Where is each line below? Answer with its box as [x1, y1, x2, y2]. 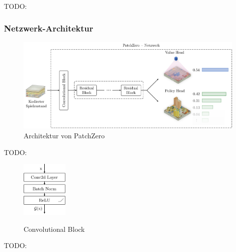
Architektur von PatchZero [24, 130, 105, 140]
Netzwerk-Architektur [4, 22, 93, 34]
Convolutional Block [24, 223, 85, 234]
